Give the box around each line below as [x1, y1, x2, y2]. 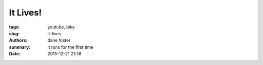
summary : [9, 44, 31, 50]
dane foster [47, 38, 71, 43]
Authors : [9, 38, 28, 43]
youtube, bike [47, 24, 75, 30]
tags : [9, 24, 20, 30]
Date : [9, 51, 20, 57]
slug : [9, 30, 19, 36]
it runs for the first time [47, 44, 94, 50]
